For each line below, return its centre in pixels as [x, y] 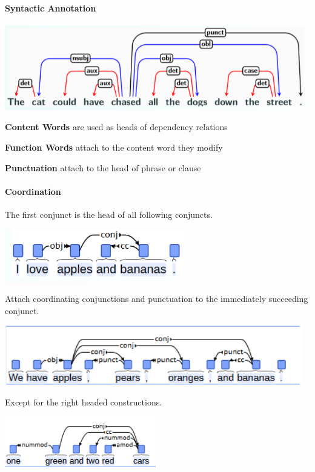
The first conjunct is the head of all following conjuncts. [109, 214]
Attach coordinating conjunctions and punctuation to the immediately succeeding [157, 299]
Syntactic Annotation [51, 8]
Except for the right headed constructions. [84, 402]
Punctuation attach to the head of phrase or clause [103, 167]
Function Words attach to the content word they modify [114, 147]
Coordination [33, 191]
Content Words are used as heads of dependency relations [116, 127]
